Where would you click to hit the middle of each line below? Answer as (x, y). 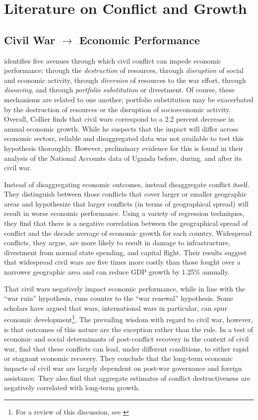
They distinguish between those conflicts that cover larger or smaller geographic (126, 194)
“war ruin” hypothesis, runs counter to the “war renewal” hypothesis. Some (119, 298)
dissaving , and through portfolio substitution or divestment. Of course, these (119, 90)
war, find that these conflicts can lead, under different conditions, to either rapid (127, 348)
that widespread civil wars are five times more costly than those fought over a (122, 262)
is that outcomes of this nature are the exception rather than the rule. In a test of (129, 329)
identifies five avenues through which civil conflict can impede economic (113, 60)
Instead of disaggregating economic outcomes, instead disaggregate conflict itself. (127, 184)
